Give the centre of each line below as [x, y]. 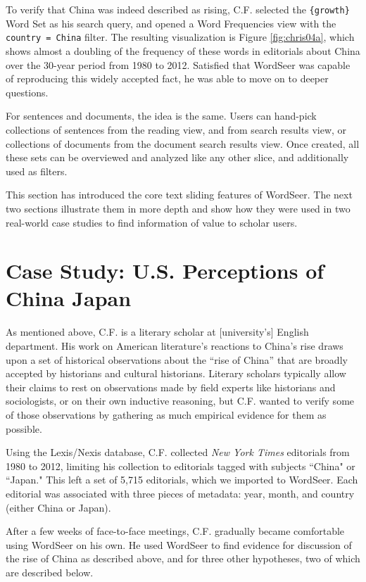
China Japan [69, 298]
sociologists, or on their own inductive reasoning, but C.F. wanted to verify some [180, 401]
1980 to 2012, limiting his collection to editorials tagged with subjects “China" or [181, 466]
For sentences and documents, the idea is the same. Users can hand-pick [161, 116]
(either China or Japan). [58, 507]
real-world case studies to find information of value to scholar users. [152, 222]
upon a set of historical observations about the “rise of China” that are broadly [177, 359]
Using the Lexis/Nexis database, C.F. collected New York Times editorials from [178, 452]
